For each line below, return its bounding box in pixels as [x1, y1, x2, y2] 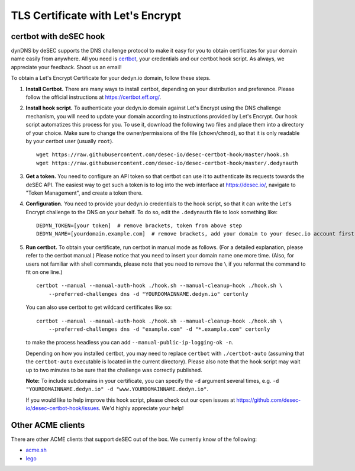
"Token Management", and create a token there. [25, 189, 143, 196]
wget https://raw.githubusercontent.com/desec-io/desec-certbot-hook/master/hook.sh [36, 151, 289, 158]
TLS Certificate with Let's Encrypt [11, 9, 182, 22]
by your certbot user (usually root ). [25, 137, 114, 144]
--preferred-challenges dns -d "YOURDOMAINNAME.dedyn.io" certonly [48, 291, 248, 297]
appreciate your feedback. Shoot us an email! [11, 63, 122, 70]
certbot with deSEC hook [11, 31, 105, 41]
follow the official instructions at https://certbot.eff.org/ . [25, 93, 162, 101]
